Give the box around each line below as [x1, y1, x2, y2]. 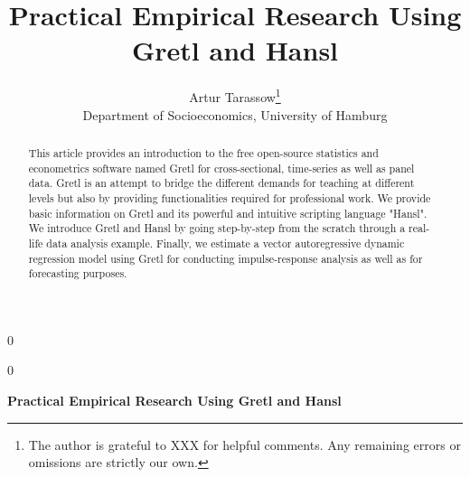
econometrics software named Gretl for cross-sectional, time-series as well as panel [28, 160, 415, 175]
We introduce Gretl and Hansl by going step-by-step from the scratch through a [28, 220, 406, 236]
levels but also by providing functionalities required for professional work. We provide [28, 190, 431, 205]
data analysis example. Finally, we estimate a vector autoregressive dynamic [46, 235, 405, 250]
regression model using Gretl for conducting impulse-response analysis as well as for [28, 250, 423, 266]
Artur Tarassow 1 [189, 85, 281, 106]
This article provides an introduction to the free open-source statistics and [28, 145, 379, 160]
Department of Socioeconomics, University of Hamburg [82, 105, 388, 124]
